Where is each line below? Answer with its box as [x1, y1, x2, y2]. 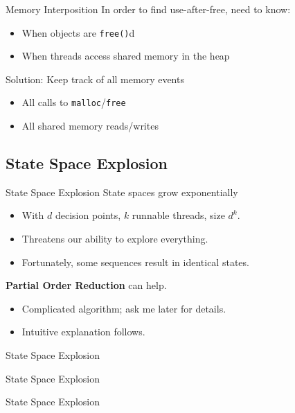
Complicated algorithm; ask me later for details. [21, 301, 226, 315]
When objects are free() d [21, 25, 135, 39]
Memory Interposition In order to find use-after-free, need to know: [6, 2, 291, 16]
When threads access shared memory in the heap [21, 49, 230, 63]
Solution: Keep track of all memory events [6, 71, 184, 86]
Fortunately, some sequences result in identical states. [21, 254, 249, 269]
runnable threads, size [132, 208, 225, 222]
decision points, [55, 208, 121, 222]
